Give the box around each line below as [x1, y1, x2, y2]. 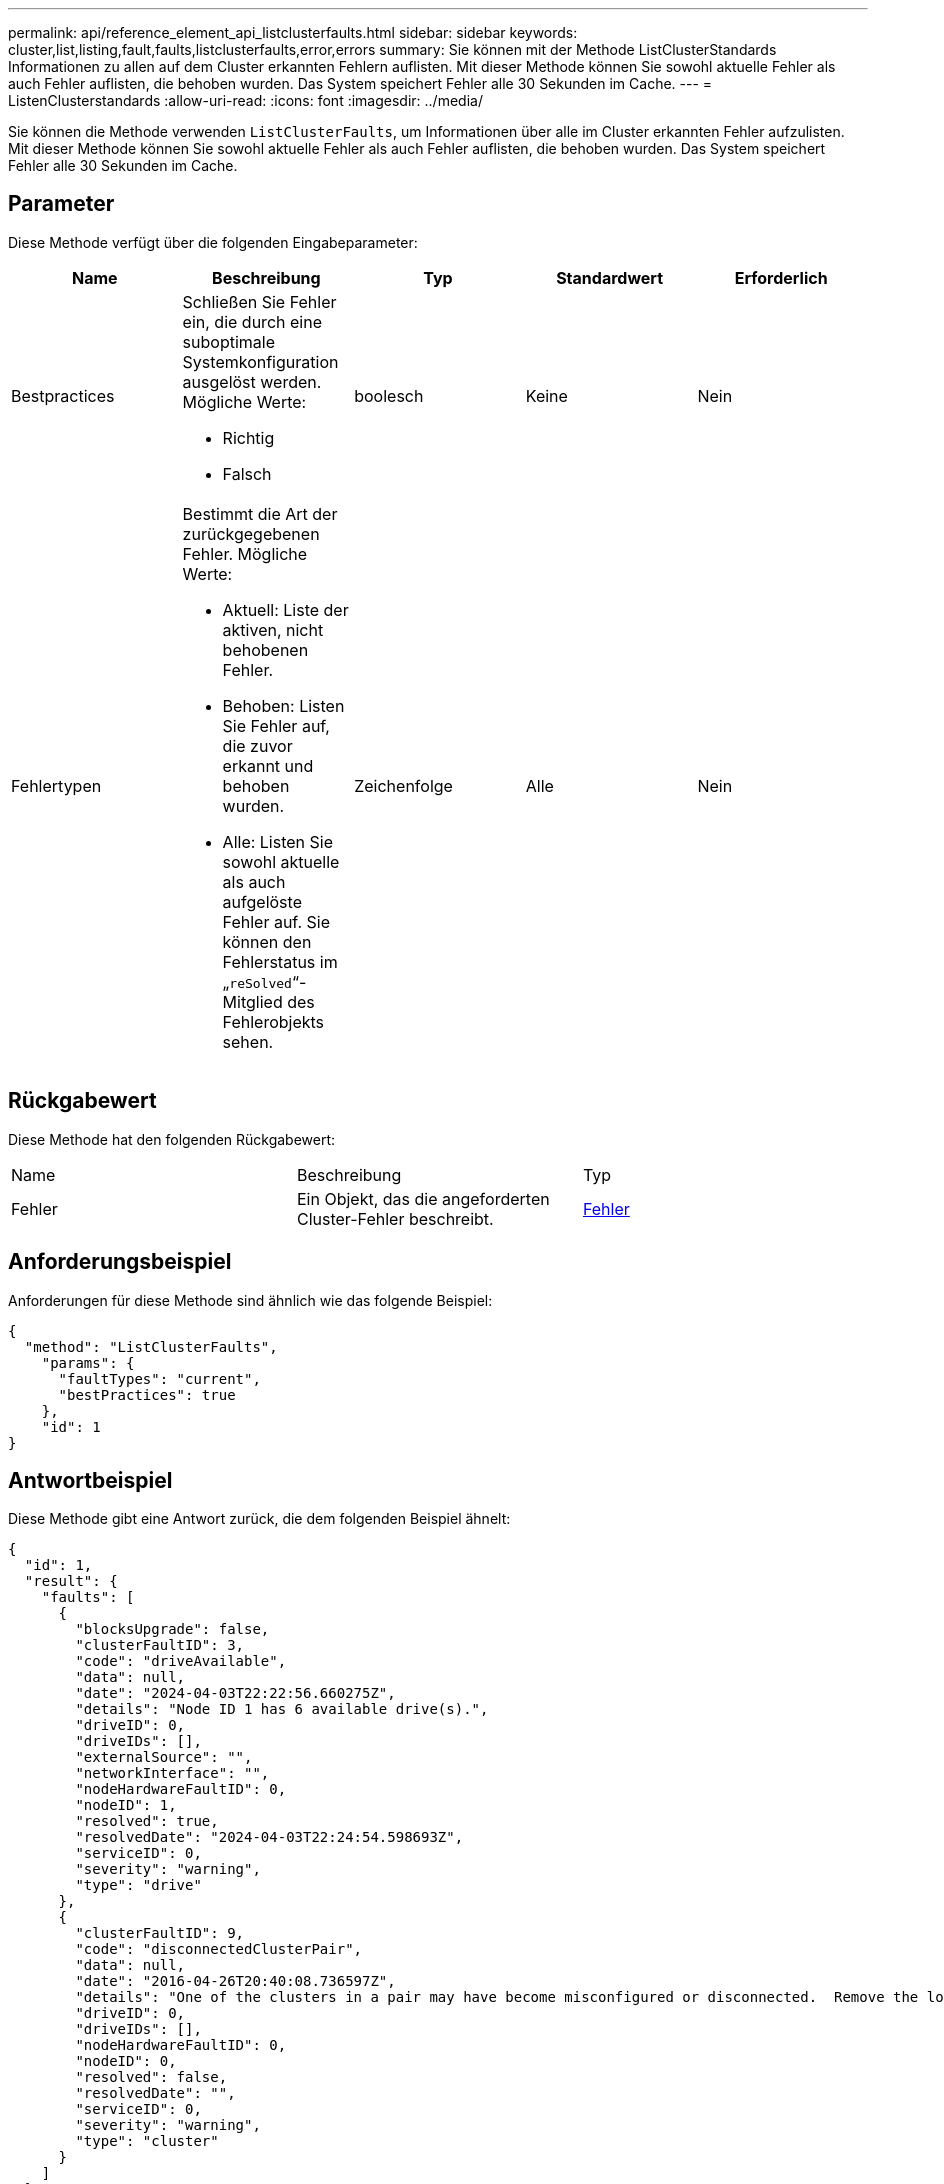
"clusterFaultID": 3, [75, 1637, 245, 1654]
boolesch [354, 385, 424, 406]
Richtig [222, 427, 275, 448]
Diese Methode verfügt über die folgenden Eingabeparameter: [8, 233, 418, 251]
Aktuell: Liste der [222, 599, 349, 620]
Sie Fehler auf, [222, 715, 330, 736]
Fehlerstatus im [222, 951, 338, 972]
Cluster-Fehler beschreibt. [296, 1208, 494, 1229]
